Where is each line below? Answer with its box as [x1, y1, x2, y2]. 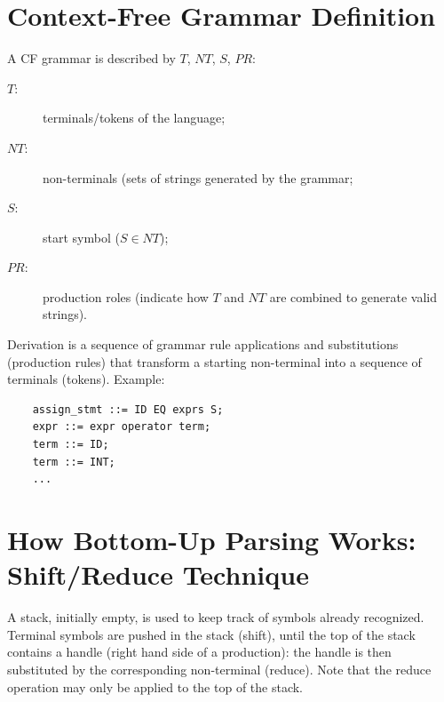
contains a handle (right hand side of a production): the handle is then [7, 642, 392, 661]
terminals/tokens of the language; [43, 108, 226, 127]
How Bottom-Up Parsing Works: [7, 522, 416, 557]
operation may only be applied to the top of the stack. [7, 677, 304, 696]
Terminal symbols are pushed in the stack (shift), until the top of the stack [7, 625, 416, 643]
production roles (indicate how [43, 287, 209, 306]
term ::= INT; [32, 455, 115, 468]
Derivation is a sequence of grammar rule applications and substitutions [7, 335, 399, 354]
